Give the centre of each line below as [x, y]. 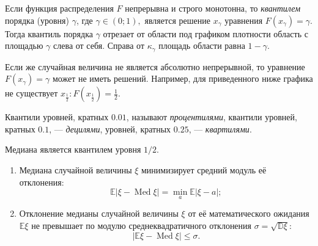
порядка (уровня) [37, 20]
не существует [31, 93]
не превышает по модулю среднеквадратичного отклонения [142, 226]
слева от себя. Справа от [99, 45]
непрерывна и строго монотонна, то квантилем [213, 8]
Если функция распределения [59, 8]
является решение [177, 20]
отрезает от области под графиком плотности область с [205, 33]
